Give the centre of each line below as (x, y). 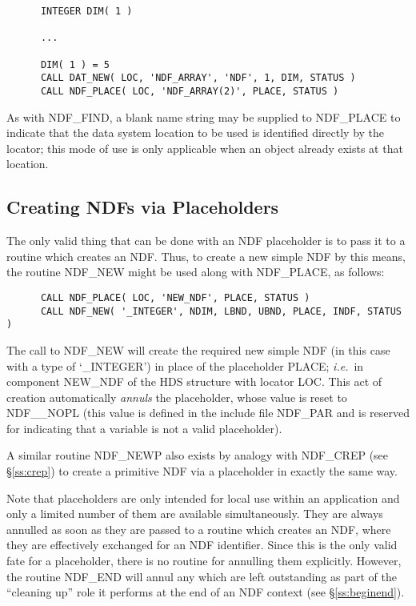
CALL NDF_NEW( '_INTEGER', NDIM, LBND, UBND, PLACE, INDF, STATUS (221, 311)
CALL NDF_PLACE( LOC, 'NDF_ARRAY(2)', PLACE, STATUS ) (190, 91)
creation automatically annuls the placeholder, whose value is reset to (177, 397)
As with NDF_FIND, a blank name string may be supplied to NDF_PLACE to (204, 116)
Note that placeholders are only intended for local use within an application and (203, 498)
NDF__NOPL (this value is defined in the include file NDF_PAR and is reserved (208, 413)
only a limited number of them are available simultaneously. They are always (195, 514)
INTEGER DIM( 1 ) (86, 11)
